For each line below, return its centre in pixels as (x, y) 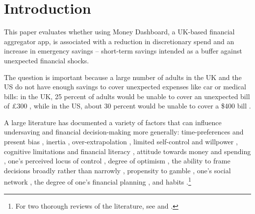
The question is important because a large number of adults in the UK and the (123, 77)
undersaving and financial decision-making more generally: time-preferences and (124, 132)
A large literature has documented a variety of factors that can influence (113, 122)
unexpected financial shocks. (47, 60)
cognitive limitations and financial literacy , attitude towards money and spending (127, 151)
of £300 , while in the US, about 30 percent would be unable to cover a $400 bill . (127, 106)
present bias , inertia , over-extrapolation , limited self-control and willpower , (121, 142)
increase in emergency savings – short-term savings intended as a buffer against (123, 51)
